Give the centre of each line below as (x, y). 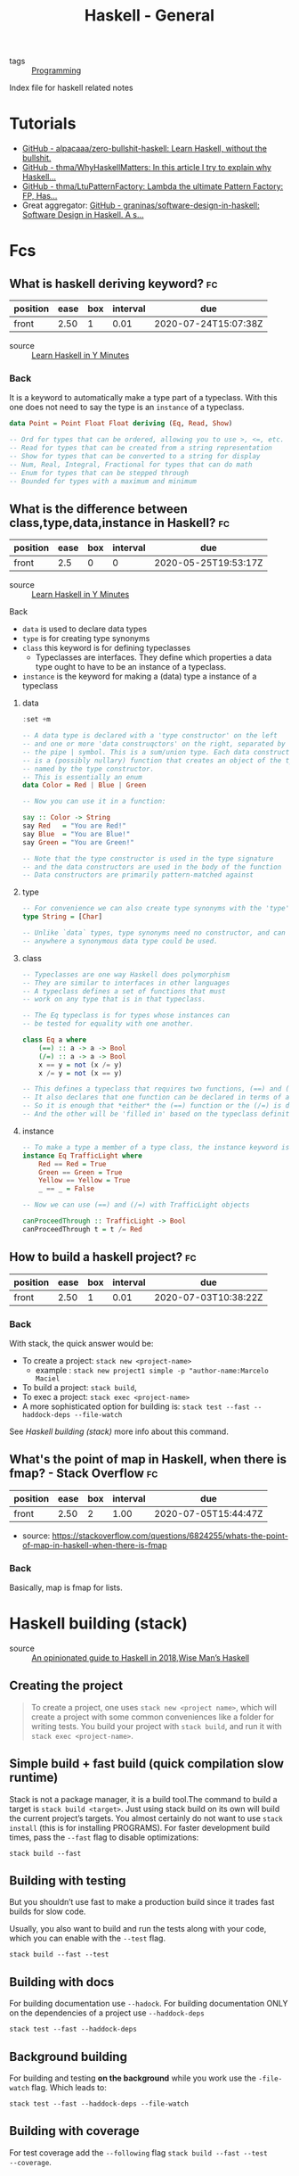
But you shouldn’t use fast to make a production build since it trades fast (142, 1902)
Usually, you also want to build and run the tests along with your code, (138, 1929)
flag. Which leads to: (69, 2088)
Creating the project (66, 1686)
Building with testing (68, 1881)
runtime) (34, 1778)
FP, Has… (40, 196)
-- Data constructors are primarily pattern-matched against (138, 875)
